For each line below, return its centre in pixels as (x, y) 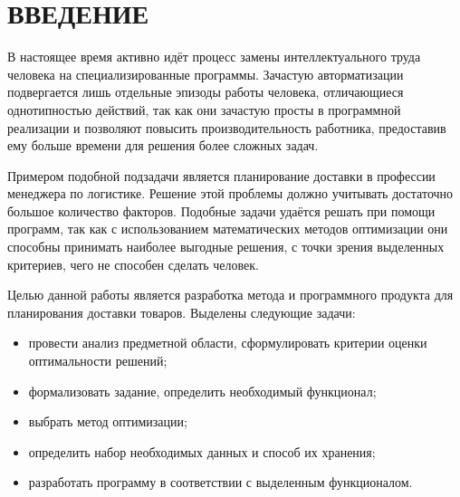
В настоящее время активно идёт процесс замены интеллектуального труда (214, 57)
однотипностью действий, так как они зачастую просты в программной (204, 109)
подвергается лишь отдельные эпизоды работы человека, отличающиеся (206, 92)
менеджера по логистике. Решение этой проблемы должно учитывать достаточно (230, 193)
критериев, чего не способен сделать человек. (133, 264)
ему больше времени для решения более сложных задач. (163, 145)
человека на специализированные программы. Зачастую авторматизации (206, 74)
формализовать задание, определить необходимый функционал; (202, 391)
